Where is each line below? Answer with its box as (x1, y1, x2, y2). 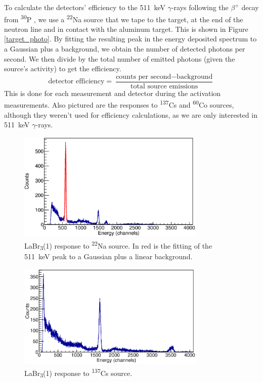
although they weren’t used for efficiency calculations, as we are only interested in (4, 109, 257, 120)
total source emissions (130, 82, 198, 90)
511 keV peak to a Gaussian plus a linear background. (24, 251, 193, 262)
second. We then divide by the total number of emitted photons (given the (4, 53, 235, 64)
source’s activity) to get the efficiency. (4, 63, 121, 74)
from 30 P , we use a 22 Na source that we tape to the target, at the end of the (4, 12, 243, 24)
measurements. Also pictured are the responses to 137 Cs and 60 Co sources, (4, 98, 234, 110)
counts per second (116, 73, 171, 80)
